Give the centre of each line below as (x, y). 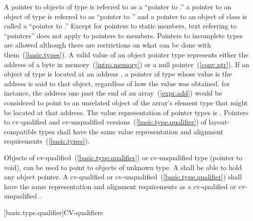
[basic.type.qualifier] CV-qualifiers (54, 212)
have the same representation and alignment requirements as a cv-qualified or (120, 186)
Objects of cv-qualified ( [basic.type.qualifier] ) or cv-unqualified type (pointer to (123, 157)
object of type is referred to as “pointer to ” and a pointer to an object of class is (126, 16)
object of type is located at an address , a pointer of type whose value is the (118, 74)
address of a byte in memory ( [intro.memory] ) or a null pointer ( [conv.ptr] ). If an (127, 64)
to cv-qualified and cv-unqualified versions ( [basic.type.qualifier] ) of (105, 122)
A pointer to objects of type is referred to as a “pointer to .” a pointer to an (118, 6)
